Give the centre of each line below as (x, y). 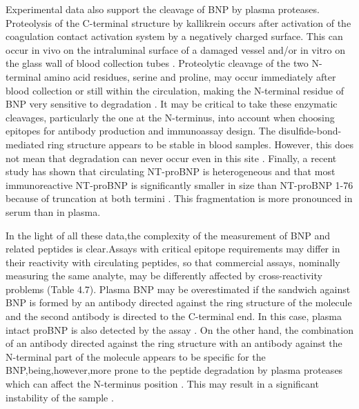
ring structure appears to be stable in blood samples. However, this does (200, 144)
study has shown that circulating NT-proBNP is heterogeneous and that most (171, 171)
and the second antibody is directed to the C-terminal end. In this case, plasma (174, 316)
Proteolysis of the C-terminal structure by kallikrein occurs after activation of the (178, 22)
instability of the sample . (60, 397)
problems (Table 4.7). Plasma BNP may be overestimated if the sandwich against (178, 289)
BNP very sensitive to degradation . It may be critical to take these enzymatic (172, 104)
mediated (25, 144)
